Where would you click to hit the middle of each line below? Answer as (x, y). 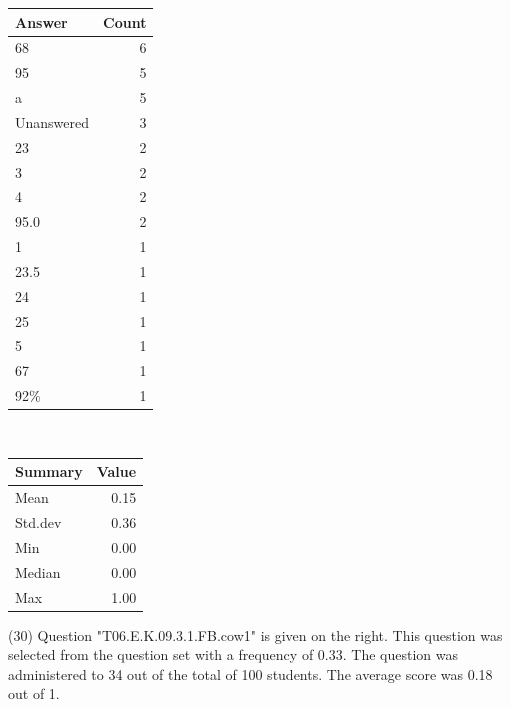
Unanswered (52, 121)
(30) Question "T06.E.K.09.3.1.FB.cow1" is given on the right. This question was (255, 634)
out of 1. (34, 693)
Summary (49, 471)
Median (38, 571)
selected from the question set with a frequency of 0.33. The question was (233, 654)
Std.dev (38, 522)
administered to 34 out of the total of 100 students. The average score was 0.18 (250, 673)
